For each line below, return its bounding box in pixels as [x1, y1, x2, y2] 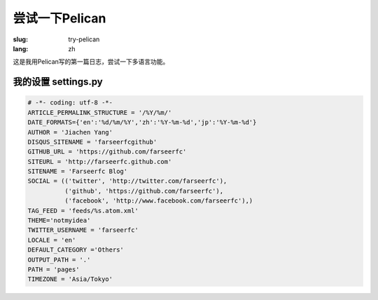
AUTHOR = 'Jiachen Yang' [27, 128, 113, 136]
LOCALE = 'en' [27, 236, 76, 244]
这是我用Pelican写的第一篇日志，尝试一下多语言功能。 [13, 57, 169, 66]
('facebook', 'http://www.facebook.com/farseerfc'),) [64, 197, 253, 205]
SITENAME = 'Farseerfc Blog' [27, 168, 128, 175]
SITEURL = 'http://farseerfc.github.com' [27, 158, 172, 165]
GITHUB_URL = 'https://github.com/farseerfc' [27, 148, 187, 156]
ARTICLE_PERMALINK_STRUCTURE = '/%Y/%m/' [27, 109, 172, 116]
